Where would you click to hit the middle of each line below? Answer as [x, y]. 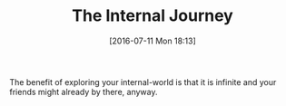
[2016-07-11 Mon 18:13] [153, 41]
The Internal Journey [153, 16]
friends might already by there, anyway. [84, 92]
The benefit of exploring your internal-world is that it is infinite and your [143, 82]
